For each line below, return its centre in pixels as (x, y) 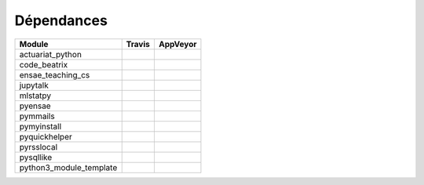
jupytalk (34, 85)
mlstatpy (35, 96)
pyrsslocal (38, 147)
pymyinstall (40, 126)
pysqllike (36, 157)
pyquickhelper (46, 136)
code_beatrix (44, 64)
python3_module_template (68, 167)
